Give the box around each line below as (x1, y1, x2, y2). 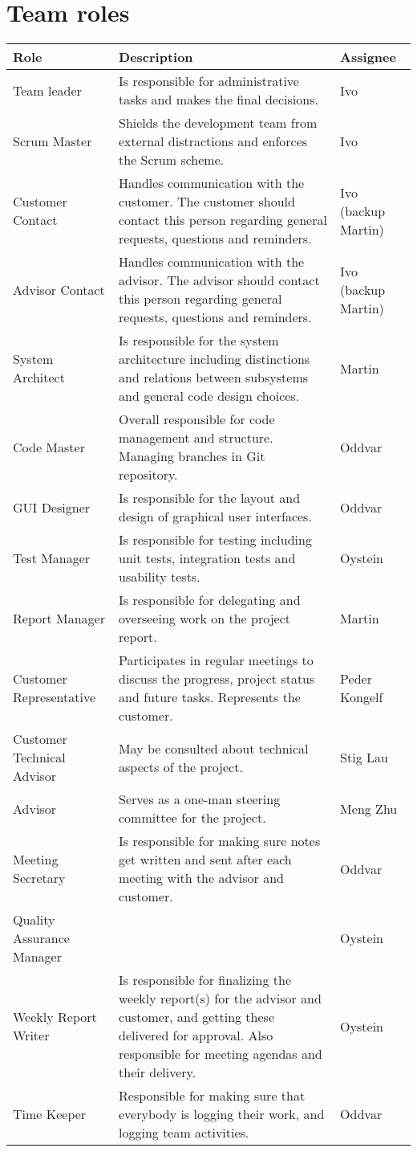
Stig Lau (340, 748, 388, 767)
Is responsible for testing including (119, 530, 312, 549)
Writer (13, 1026, 50, 1045)
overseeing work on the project (119, 609, 291, 628)
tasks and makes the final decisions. (119, 90, 318, 109)
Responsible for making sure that (119, 1086, 306, 1105)
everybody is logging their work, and (119, 1105, 325, 1124)
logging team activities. (119, 1123, 249, 1142)
